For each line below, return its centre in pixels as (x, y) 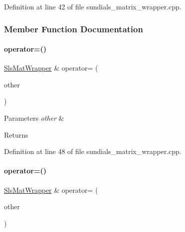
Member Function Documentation (74, 29)
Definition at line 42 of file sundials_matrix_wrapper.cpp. (93, 6)
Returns (16, 134)
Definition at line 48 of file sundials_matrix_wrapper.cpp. (93, 151)
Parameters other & (34, 118)
